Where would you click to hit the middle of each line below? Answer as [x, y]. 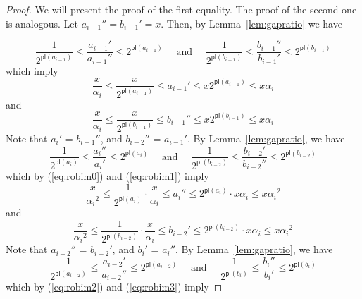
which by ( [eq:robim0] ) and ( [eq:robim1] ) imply [107, 176]
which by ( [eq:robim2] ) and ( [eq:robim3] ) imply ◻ [114, 287]
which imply [32, 70]
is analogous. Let [42, 23]
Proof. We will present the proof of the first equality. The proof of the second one [181, 9]
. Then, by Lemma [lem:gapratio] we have [251, 23]
